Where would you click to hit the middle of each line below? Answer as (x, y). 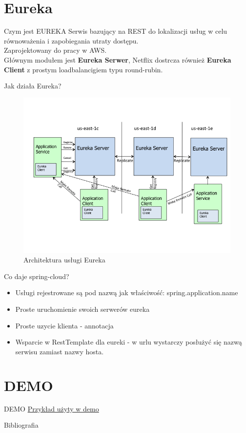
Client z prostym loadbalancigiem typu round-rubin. (83, 69)
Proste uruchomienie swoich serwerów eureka (82, 309)
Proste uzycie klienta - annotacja (64, 325)
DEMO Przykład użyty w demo (51, 408)
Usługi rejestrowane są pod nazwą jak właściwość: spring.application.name (127, 292)
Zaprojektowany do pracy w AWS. (55, 50)
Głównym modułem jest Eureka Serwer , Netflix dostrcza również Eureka (118, 59)
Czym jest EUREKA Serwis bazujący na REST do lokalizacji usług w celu (116, 31)
